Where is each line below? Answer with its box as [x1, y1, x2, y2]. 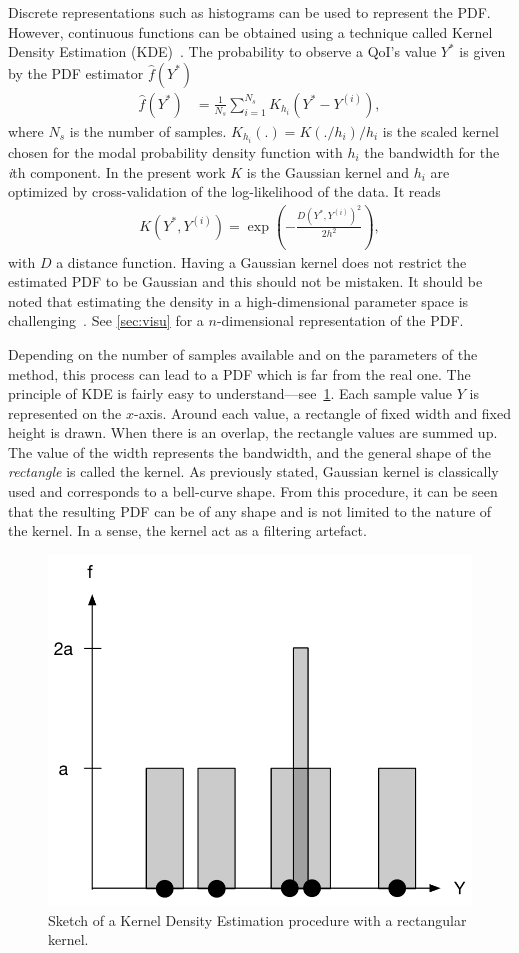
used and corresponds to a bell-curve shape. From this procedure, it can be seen [8, 481, 498, 502]
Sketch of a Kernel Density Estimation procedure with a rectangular [48, 909, 467, 930]
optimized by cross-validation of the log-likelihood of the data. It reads [8, 181, 441, 202]
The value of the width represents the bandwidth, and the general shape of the [8, 441, 491, 462]
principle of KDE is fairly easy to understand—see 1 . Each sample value [8, 383, 453, 404]
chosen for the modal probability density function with [8, 141, 343, 162]
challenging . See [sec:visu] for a [8, 310, 204, 331]
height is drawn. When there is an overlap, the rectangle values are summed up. [8, 422, 498, 443]
